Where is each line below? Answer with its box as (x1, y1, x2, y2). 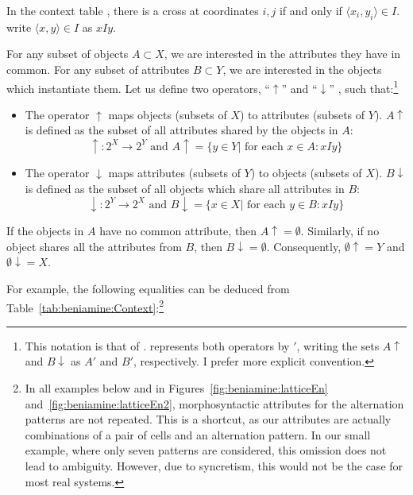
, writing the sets (296, 337, 380, 354)
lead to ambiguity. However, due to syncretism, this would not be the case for (25, 457, 403, 474)
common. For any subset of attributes (6, 60, 190, 77)
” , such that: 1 (329, 77, 399, 96)
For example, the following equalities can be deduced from (6, 280, 290, 296)
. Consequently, (266, 238, 342, 254)
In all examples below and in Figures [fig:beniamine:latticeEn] (25, 380, 328, 396)
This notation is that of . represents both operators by (25, 337, 290, 354)
